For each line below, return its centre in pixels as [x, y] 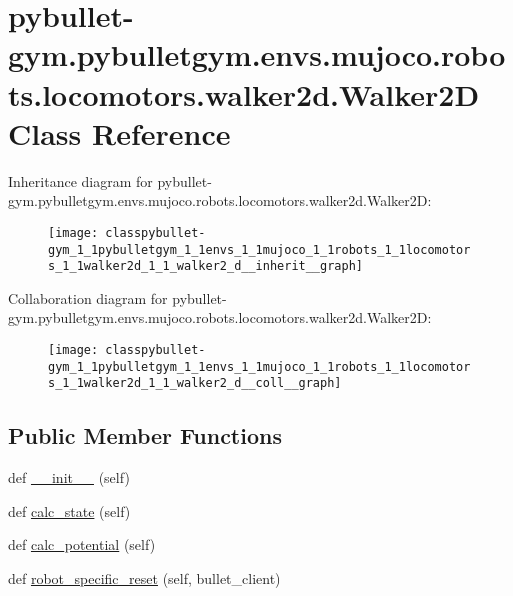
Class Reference [119, 132]
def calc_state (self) [69, 510]
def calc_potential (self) [82, 544]
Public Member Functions [145, 435]
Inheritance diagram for [80, 180]
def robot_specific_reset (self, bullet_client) [144, 577]
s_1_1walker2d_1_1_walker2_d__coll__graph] [195, 383]
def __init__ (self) [69, 477]
